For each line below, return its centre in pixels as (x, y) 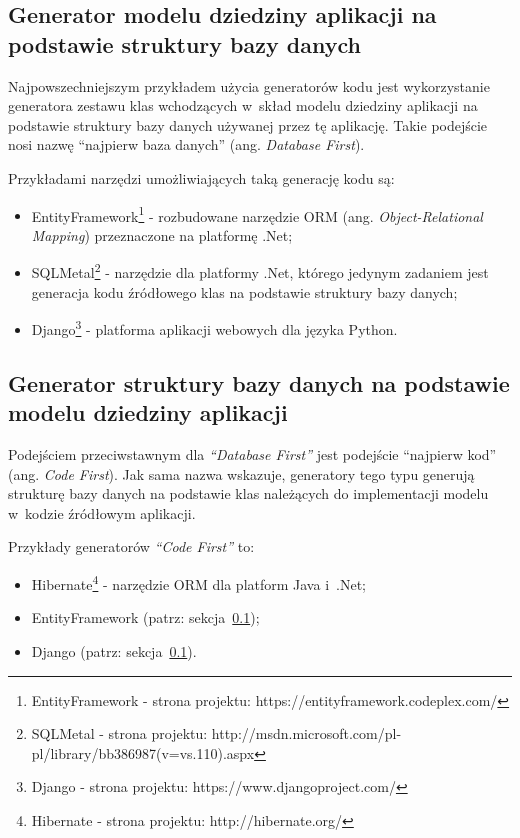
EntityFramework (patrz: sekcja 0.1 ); (145, 617)
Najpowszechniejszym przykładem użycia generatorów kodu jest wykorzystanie (249, 85)
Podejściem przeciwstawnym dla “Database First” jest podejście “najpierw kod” (252, 454)
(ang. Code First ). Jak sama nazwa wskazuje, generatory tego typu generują (241, 473)
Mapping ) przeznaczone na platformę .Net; (162, 234)
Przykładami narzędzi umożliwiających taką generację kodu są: (201, 177)
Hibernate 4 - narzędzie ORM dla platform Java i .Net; (198, 582)
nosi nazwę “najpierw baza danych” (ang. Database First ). (186, 144)
